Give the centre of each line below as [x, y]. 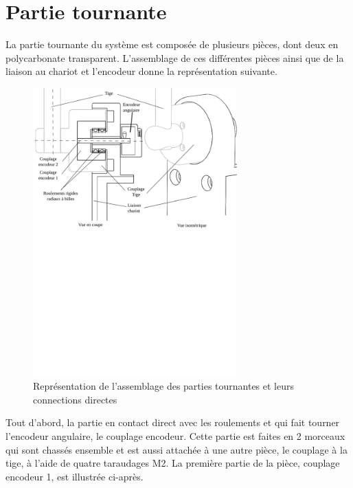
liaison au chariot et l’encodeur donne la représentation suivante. [141, 71]
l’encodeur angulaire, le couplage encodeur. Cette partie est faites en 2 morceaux [175, 436]
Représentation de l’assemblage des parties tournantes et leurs [164, 386]
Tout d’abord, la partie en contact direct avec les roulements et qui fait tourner [173, 422]
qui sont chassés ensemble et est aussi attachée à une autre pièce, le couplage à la [176, 449]
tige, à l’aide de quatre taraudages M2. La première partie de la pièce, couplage [173, 463]
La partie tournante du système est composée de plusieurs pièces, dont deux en [172, 44]
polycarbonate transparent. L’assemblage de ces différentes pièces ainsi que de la [175, 57]
